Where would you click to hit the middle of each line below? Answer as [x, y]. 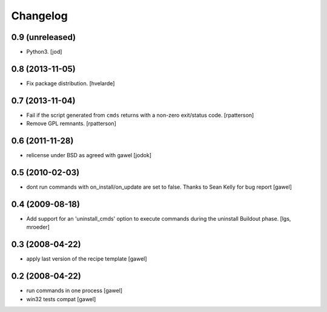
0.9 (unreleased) [43, 37]
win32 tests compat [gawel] [61, 299]
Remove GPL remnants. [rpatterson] [71, 123]
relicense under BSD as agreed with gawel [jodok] [89, 155]
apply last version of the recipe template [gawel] [87, 259]
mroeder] [38, 227]
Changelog [39, 16]
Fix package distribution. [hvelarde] [71, 83]
